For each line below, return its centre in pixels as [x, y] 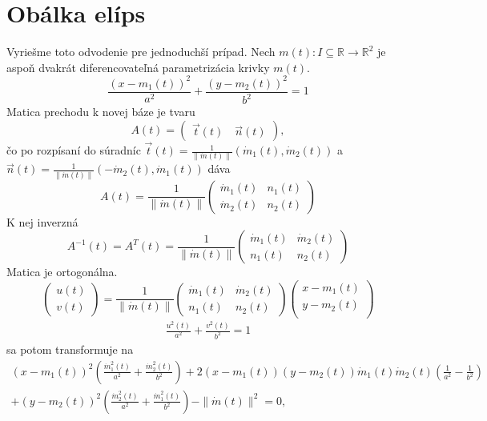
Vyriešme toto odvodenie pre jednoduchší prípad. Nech [141, 52]
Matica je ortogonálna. [62, 272]
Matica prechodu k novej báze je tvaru [101, 112]
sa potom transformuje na [70, 349]
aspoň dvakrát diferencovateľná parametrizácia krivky [138, 67]
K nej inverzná [42, 221]
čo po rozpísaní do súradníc [74, 150]
